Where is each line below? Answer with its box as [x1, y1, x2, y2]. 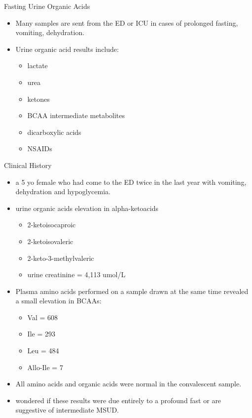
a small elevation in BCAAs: [15, 295, 102, 306]
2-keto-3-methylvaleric [27, 252, 94, 263]
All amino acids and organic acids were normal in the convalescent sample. [15, 378, 242, 389]
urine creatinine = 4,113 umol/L [27, 269, 126, 280]
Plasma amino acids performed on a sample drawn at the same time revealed [15, 286, 249, 296]
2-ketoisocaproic [27, 219, 76, 230]
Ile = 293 [27, 329, 55, 339]
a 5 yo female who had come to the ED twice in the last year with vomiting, [15, 176, 247, 187]
